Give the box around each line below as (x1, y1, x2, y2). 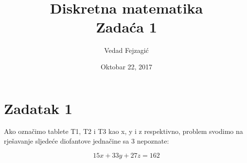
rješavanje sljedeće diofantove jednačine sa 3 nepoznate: (4, 136, 169, 146)
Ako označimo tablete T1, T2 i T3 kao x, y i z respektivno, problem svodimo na (4, 126, 243, 136)
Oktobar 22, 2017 (100, 61, 153, 71)
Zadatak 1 (4, 98, 72, 118)
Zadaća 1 (96, 17, 157, 37)
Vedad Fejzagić (104, 45, 149, 55)
